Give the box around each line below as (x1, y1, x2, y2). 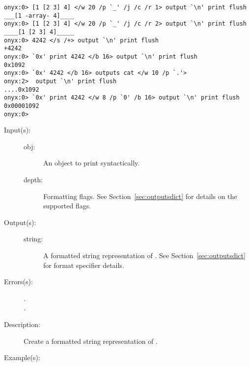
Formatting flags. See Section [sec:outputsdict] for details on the (43, 191, 237, 201)
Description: (4, 319, 40, 329)
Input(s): (4, 125, 31, 135)
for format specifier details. (43, 260, 124, 270)
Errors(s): (4, 276, 33, 287)
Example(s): (4, 352, 40, 363)
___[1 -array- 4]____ (4, 12, 75, 19)
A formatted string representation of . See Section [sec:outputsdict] (43, 250, 246, 260)
